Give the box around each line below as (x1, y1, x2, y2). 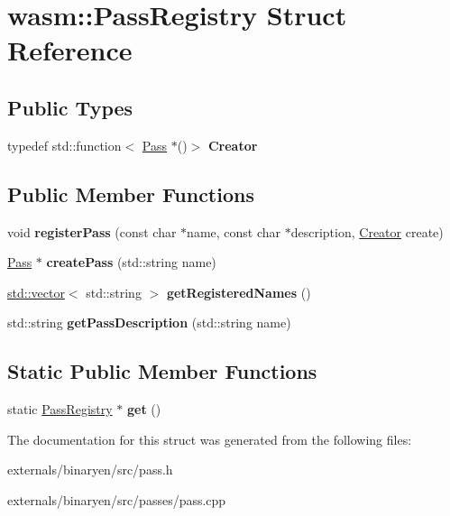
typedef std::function (7, 135, 122, 154)
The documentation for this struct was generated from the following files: (7, 429, 412, 448)
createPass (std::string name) (46, 253, 216, 272)
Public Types (7, 93, 133, 121)
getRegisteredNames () (166, 282, 311, 301)
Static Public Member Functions (7, 357, 317, 385)
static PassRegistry (7, 400, 113, 419)
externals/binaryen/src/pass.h (7, 460, 173, 479)
